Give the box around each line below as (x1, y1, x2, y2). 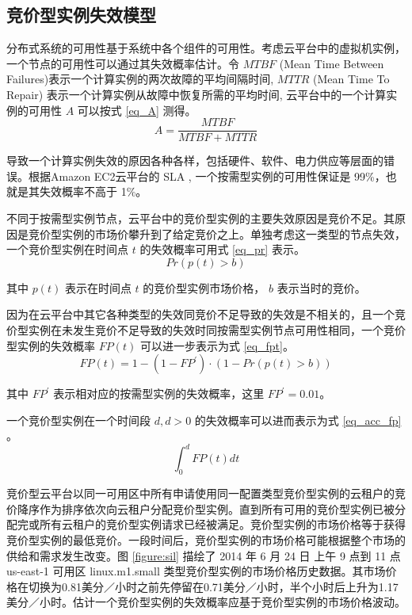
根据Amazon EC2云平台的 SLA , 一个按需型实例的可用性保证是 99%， (28, 167, 386, 184)
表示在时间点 (64, 279, 132, 296)
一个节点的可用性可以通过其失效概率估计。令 (6, 55, 239, 71)
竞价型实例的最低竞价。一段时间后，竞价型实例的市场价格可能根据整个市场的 (6, 532, 406, 548)
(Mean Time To (313, 71, 390, 87)
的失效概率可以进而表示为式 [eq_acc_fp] (194, 411, 402, 428)
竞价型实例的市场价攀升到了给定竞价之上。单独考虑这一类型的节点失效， (28, 225, 406, 242)
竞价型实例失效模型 (6, 2, 156, 27)
